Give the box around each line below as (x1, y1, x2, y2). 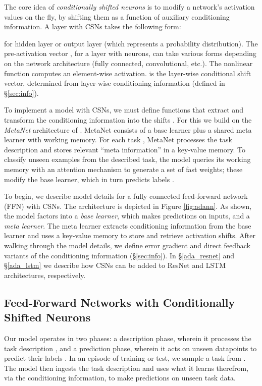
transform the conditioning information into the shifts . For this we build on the (4, 114, 252, 125)
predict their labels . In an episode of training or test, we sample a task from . (4, 353, 246, 363)
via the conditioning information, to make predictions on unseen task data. (4, 372, 236, 383)
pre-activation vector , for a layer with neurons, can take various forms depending (4, 48, 256, 59)
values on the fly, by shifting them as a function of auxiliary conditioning (4, 11, 230, 22)
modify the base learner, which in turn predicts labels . (4, 174, 174, 184)
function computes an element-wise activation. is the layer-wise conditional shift (4, 68, 251, 78)
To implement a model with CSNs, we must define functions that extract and (4, 104, 243, 115)
